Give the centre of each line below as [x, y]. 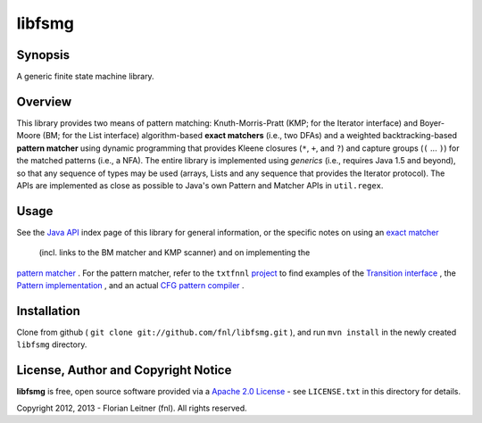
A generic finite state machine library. [86, 77]
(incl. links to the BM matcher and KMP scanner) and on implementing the [175, 253]
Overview [44, 101]
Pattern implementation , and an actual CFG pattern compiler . [130, 285]
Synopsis [43, 55]
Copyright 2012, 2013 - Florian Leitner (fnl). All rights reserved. [132, 408]
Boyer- [432, 123]
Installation [48, 311]
